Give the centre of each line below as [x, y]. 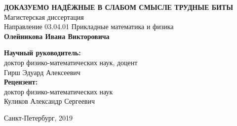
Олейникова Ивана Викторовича [57, 36]
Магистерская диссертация [44, 17]
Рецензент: [21, 82]
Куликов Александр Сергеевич [50, 101]
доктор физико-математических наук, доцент [71, 62]
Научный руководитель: [42, 53]
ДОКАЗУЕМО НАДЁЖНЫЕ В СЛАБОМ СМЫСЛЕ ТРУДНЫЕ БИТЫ [118, 7]
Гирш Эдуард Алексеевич [42, 72]
